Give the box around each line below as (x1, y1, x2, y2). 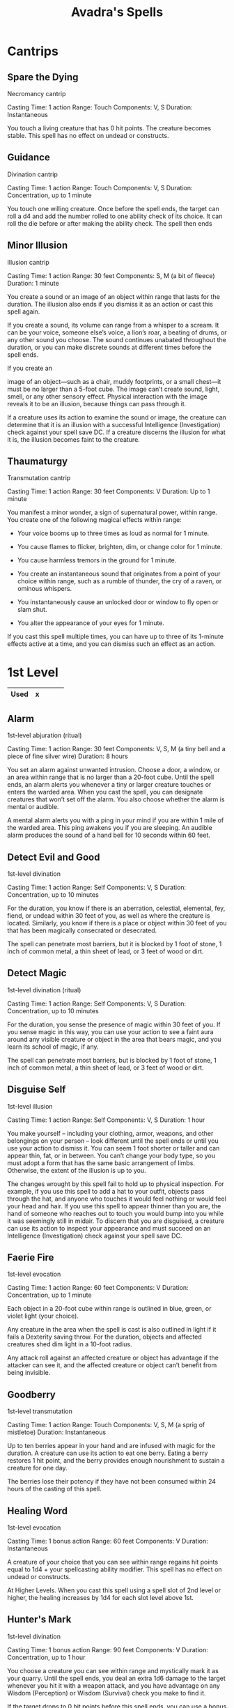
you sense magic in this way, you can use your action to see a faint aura (7, 1027, 214, 1036)
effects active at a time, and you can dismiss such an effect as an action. (7, 640, 216, 648)
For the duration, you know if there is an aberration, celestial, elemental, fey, (7, 904, 226, 912)
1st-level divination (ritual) (7, 985, 81, 994)
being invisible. (7, 1369, 51, 1377)
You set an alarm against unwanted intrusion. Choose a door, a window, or (7, 766, 221, 774)
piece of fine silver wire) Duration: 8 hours (7, 752, 129, 760)
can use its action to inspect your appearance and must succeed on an (7, 1224, 211, 1232)
